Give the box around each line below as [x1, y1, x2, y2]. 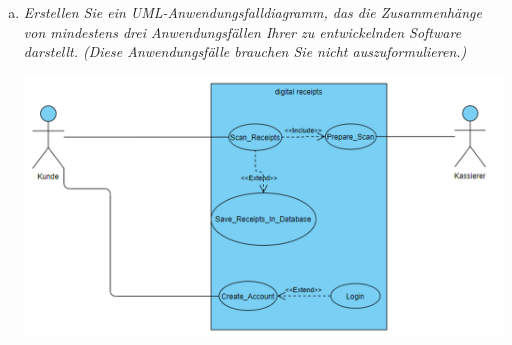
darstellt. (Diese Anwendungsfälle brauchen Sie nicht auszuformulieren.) [23, 41, 467, 62]
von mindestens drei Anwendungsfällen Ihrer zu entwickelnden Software [23, 21, 462, 42]
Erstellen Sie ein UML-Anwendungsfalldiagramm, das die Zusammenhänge [23, 2, 482, 22]
